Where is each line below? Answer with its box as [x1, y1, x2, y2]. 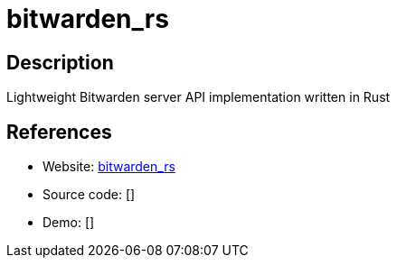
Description [6, 50, 114, 74]
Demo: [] [43, 215, 95, 231]
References [6, 120, 112, 143]
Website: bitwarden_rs [43, 159, 175, 175]
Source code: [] [43, 187, 136, 203]
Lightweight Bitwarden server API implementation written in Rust [6, 89, 391, 105]
